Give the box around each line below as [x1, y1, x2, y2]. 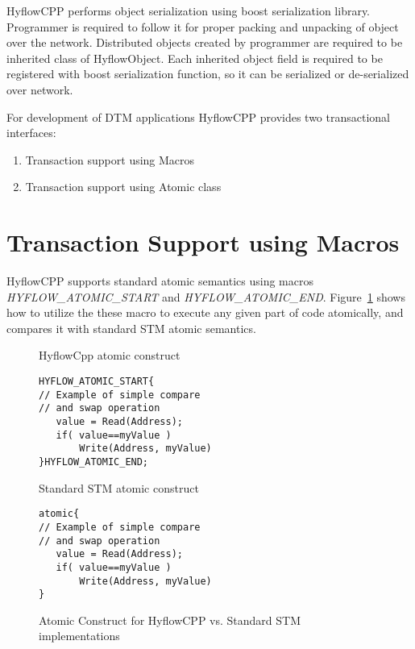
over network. [6, 81, 73, 98]
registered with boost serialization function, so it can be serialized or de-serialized [6, 65, 409, 82]
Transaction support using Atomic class [25, 178, 222, 195]
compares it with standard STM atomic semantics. [6, 319, 256, 336]
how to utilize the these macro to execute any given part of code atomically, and [6, 304, 404, 321]
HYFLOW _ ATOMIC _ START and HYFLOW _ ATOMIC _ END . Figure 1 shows [6, 288, 405, 305]
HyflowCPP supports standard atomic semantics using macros [6, 272, 313, 289]
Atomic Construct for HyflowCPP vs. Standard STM [39, 611, 301, 628]
